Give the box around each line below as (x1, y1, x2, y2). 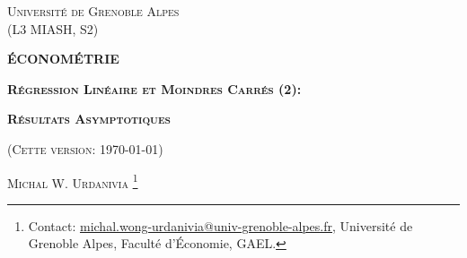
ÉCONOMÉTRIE (7, 49, 119, 68)
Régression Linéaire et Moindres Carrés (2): (7, 79, 302, 98)
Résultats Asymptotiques (7, 109, 171, 128)
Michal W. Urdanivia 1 (7, 170, 138, 192)
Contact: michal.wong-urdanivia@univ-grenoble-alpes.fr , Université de (28, 216, 413, 235)
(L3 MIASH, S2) (7, 19, 99, 38)
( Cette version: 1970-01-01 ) (7, 139, 163, 158)
